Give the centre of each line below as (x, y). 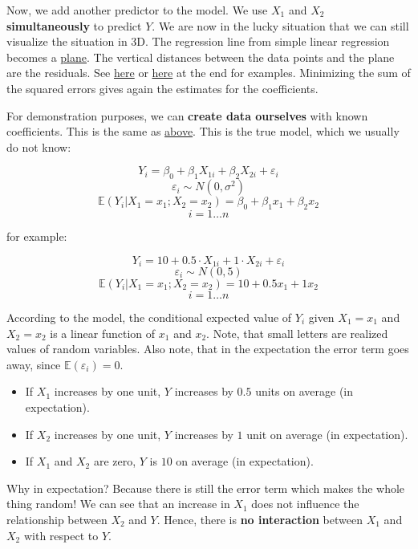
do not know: (39, 146)
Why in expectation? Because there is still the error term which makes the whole (206, 488)
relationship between (57, 519)
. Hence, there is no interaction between (260, 519)
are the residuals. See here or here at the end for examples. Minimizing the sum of (209, 73)
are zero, (115, 461)
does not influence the (305, 504)
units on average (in (304, 391)
